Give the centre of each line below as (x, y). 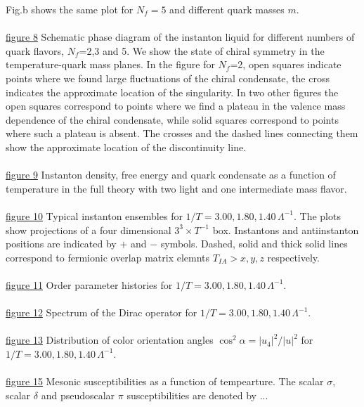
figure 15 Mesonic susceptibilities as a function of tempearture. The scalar (165, 381)
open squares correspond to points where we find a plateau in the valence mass (176, 106)
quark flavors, (35, 50)
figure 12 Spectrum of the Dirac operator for (102, 312)
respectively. (293, 257)
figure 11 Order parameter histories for (89, 284)
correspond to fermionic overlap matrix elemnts (108, 257)
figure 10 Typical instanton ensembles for (94, 215)
